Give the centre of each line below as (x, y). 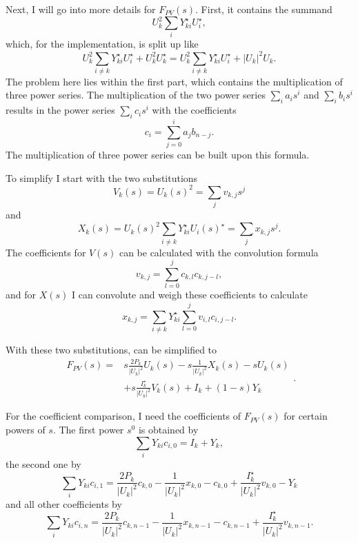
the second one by (43, 463)
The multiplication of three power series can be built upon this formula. (158, 155)
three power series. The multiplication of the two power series (136, 95)
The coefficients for (46, 252)
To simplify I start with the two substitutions (102, 177)
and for (21, 295)
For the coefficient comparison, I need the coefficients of (123, 416)
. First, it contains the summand (264, 9)
